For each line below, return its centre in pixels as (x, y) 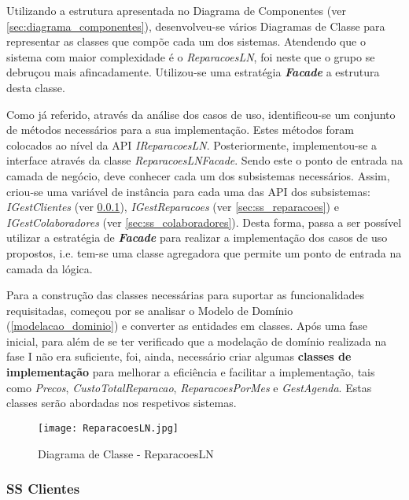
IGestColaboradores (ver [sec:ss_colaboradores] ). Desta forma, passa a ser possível (204, 222)
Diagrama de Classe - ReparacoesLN (126, 453)
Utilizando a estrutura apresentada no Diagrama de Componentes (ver (176, 10)
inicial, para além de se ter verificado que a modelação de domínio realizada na (197, 341)
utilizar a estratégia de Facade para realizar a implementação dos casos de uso (197, 237)
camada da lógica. (50, 268)
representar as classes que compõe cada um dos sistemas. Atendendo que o (186, 41)
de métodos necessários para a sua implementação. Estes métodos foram (180, 130)
